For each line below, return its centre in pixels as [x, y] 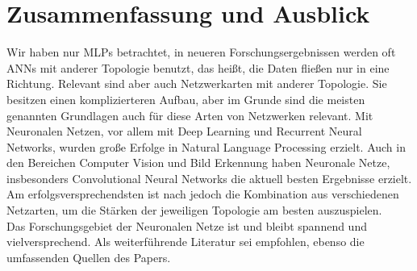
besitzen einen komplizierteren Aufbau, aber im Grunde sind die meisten [186, 99]
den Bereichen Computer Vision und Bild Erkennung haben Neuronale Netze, [198, 163]
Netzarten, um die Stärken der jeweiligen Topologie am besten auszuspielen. [194, 210]
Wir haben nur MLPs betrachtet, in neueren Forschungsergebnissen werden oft [201, 52]
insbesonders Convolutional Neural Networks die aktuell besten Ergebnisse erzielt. [209, 178]
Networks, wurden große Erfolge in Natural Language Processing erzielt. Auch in [206, 146]
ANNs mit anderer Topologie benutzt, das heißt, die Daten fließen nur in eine [198, 67]
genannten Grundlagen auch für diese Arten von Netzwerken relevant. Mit [190, 115]
